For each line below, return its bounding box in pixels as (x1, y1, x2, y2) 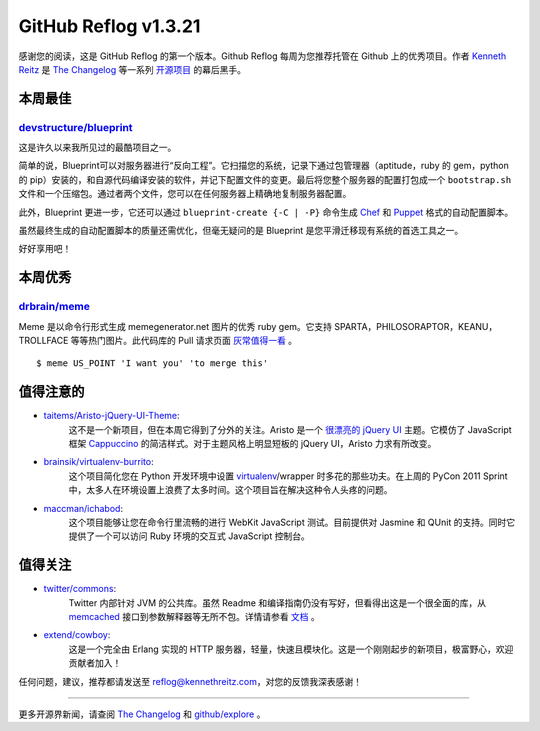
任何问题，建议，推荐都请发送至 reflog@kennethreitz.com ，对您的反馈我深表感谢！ (18, 675, 362, 687)
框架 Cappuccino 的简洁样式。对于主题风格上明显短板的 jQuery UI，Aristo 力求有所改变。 (68, 438, 437, 450)
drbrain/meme (18, 300, 90, 314)
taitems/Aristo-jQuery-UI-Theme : (43, 410, 180, 422)
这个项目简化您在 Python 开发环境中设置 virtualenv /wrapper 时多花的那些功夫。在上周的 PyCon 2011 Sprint (68, 470, 509, 482)
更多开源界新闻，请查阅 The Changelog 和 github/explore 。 (18, 708, 266, 720)
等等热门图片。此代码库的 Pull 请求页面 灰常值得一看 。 (70, 334, 298, 346)
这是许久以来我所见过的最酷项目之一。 (18, 141, 177, 154)
